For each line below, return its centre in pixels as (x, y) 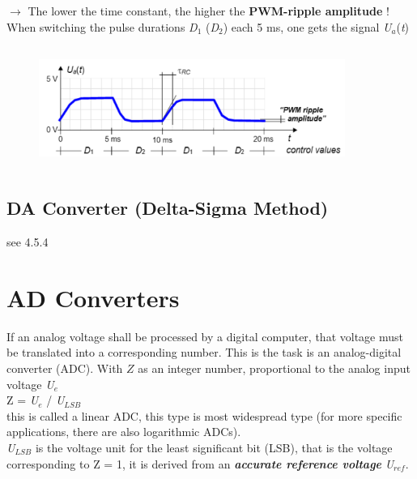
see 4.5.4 (28, 242)
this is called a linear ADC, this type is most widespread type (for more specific (204, 415)
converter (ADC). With (65, 368)
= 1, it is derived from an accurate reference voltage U (249, 463)
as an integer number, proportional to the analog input (274, 368)
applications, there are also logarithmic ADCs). (124, 432)
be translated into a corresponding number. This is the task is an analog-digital (204, 352)
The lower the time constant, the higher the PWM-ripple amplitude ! (208, 11)
